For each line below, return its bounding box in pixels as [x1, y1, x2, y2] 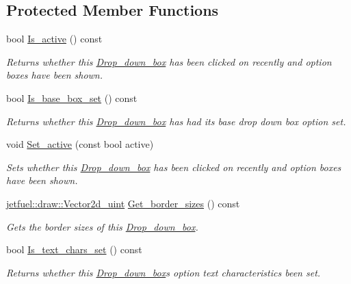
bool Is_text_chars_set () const [6, 242, 142, 257]
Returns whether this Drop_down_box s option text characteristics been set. [6, 265, 321, 279]
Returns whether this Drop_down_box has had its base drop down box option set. [6, 114, 346, 128]
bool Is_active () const [6, 31, 103, 46]
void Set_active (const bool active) [6, 137, 154, 151]
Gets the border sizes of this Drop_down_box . [6, 219, 198, 233]
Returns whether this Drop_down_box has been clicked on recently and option [6, 54, 332, 68]
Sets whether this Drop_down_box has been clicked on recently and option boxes [6, 159, 341, 174]
